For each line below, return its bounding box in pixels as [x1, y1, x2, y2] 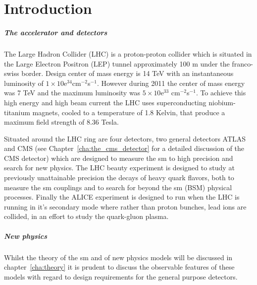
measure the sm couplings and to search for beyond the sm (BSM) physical [4, 182, 232, 192]
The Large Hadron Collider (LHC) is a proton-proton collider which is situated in [4, 48, 252, 59]
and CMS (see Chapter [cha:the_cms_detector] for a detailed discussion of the [4, 143, 245, 153]
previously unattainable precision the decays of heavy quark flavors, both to [4, 172, 234, 183]
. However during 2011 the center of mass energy [97, 77, 245, 88]
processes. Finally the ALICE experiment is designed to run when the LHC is [4, 192, 240, 202]
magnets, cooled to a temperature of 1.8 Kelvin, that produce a [32, 107, 225, 117]
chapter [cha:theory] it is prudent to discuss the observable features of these [4, 262, 235, 272]
